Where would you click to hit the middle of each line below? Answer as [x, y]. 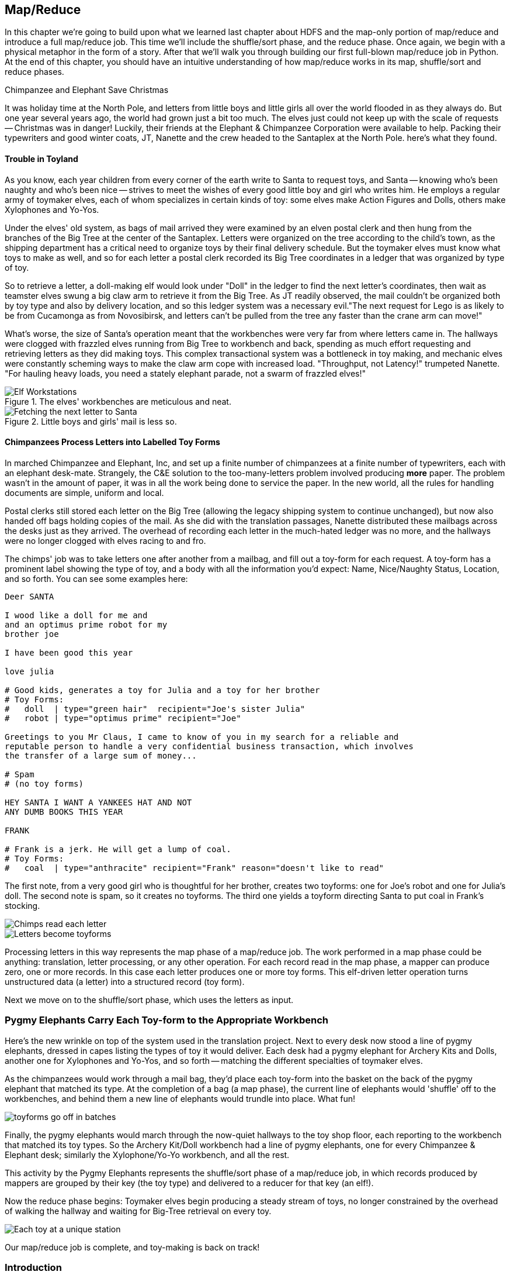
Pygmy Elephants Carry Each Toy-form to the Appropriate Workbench [167, 1020]
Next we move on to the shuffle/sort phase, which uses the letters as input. [149, 1000]
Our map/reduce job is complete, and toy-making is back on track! [132, 1247]
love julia [30, 671]
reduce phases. [34, 72]
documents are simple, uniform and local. [84, 492]
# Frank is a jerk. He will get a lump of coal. [118, 849]
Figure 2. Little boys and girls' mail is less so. [91, 421]
